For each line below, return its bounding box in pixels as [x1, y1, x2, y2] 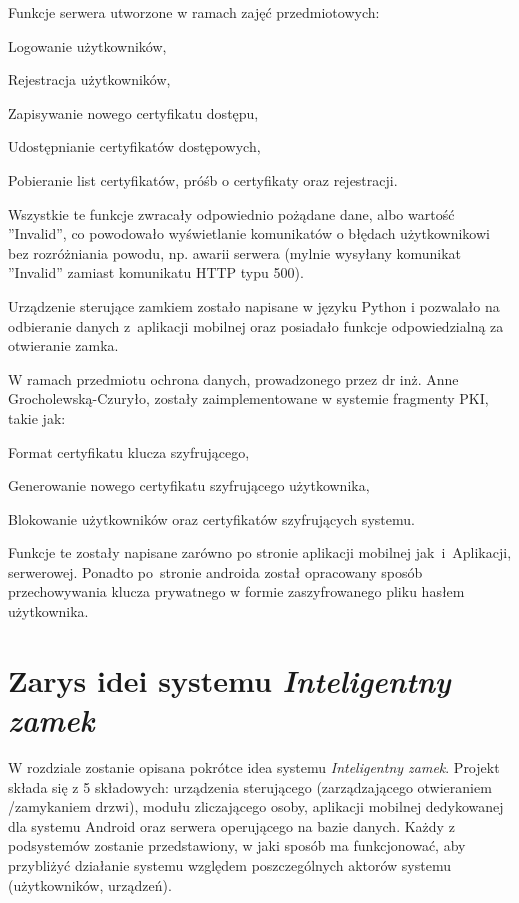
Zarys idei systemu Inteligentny [8, 659, 451, 701]
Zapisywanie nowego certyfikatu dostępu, [8, 102, 259, 123]
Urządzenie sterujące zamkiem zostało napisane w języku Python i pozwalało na [8, 295, 500, 316]
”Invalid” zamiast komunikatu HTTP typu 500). [8, 262, 304, 283]
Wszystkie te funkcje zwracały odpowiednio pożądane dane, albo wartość [8, 203, 455, 224]
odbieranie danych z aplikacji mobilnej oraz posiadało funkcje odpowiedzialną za [8, 315, 504, 336]
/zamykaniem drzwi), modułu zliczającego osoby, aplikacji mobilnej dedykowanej [8, 796, 504, 817]
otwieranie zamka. [8, 335, 119, 356]
